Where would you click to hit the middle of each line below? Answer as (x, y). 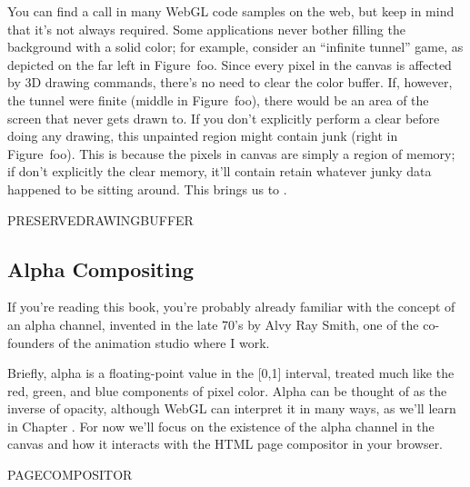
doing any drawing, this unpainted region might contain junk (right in (203, 136)
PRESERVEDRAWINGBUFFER (100, 219)
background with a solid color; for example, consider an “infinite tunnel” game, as (235, 47)
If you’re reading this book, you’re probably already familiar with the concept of (231, 307)
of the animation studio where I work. (164, 342)
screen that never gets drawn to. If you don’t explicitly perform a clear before (224, 118)
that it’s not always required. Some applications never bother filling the (206, 29)
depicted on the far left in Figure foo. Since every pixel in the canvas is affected (230, 64)
